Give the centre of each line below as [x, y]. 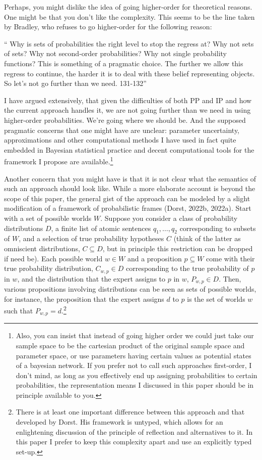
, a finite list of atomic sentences [101, 228]
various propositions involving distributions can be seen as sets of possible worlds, [130, 289]
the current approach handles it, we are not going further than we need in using [127, 110]
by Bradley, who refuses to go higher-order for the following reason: [108, 27]
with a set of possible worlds [48, 218]
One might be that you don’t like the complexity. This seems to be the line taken [129, 16]
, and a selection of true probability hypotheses [91, 238]
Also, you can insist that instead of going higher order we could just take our [135, 335]
